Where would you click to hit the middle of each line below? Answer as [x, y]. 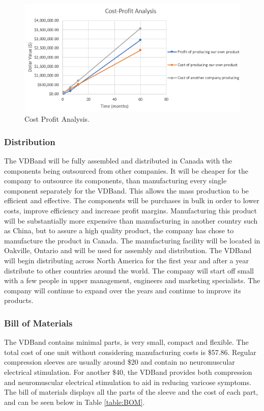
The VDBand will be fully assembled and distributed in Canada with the [118, 161]
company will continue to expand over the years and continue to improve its [123, 290]
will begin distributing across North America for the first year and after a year [126, 260]
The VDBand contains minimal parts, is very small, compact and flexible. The [126, 342]
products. [19, 300]
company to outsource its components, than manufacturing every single [115, 181]
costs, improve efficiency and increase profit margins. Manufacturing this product [130, 210]
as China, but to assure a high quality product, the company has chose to [119, 230]
